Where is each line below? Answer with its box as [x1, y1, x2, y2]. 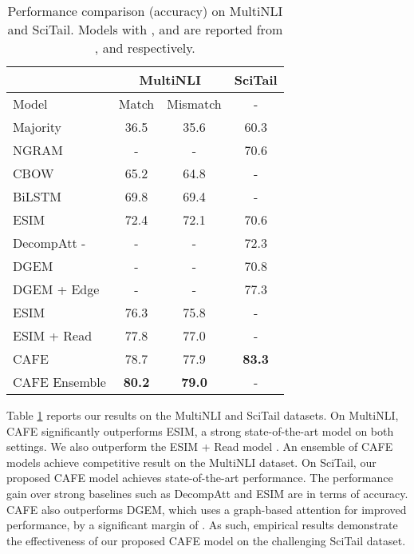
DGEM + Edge [13, 280, 100, 298]
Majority [13, 118, 61, 136]
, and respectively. [94, 38, 195, 57]
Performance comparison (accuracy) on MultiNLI [7, 2, 283, 20]
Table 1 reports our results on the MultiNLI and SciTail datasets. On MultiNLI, [6, 407, 399, 423]
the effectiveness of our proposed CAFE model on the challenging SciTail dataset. [6, 532, 406, 548]
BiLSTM [13, 187, 61, 205]
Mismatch [167, 94, 222, 113]
